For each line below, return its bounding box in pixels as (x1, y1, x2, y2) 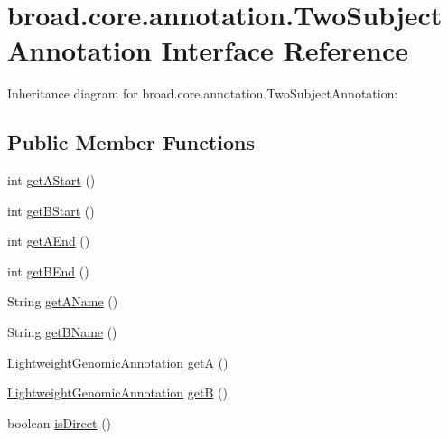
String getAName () (7, 292, 118, 311)
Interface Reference (161, 32, 409, 69)
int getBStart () (7, 201, 95, 219)
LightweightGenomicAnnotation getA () (7, 352, 229, 371)
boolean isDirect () (7, 413, 112, 432)
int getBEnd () (7, 261, 89, 280)
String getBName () (7, 322, 117, 341)
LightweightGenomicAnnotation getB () (7, 383, 228, 402)
